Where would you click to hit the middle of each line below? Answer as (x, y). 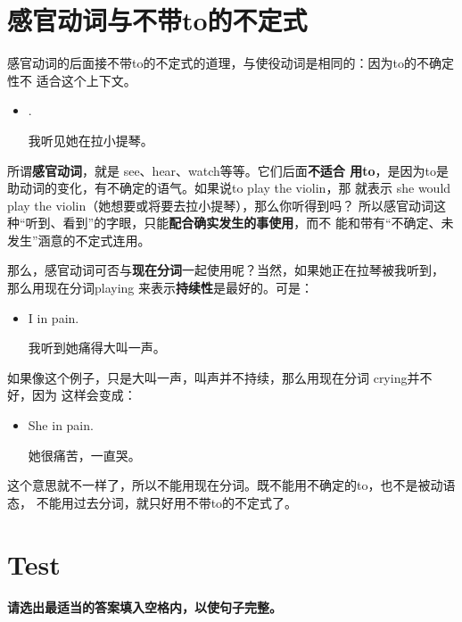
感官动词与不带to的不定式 (157, 20)
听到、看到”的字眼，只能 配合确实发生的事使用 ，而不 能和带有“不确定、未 (239, 223)
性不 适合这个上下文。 (72, 80)
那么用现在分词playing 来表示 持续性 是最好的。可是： (161, 288)
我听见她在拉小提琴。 (91, 140)
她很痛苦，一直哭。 (84, 455)
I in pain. (54, 317)
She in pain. (61, 425)
